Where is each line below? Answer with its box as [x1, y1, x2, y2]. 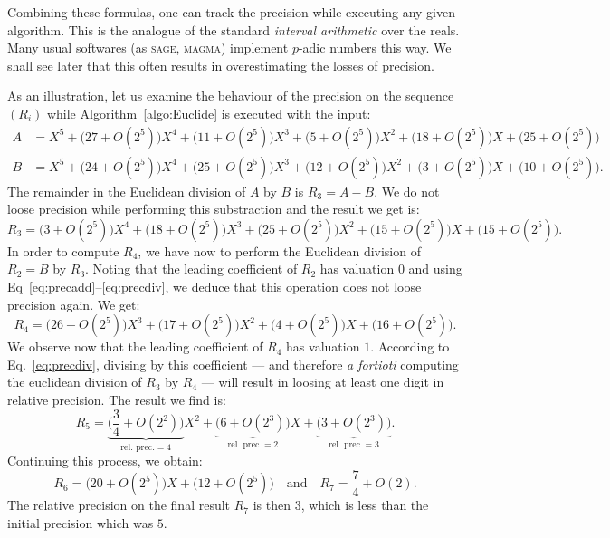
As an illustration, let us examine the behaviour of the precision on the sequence [7, 86, 454, 105]
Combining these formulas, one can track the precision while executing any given [7, 3, 455, 21]
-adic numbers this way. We [298, 38, 452, 57]
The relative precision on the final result [7, 495, 231, 514]
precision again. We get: [7, 294, 140, 313]
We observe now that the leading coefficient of [7, 337, 263, 356]
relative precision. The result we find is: [7, 389, 226, 408]
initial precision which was [7, 513, 154, 532]
